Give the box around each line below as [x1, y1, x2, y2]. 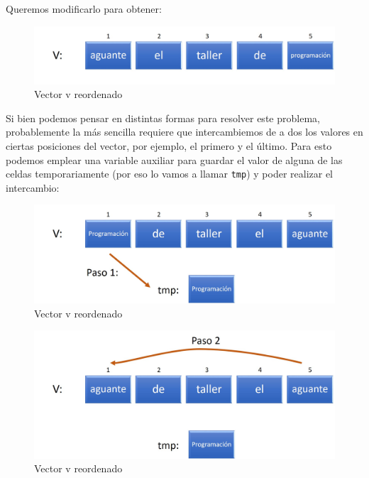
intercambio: [6, 180, 60, 195]
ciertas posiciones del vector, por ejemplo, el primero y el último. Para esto [6, 138, 332, 153]
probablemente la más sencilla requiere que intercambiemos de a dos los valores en [6, 124, 363, 139]
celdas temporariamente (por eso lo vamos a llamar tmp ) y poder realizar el [6, 166, 334, 181]
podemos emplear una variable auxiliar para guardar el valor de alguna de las [6, 152, 343, 167]
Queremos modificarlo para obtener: [6, 1, 162, 16]
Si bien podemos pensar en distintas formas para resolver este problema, [6, 110, 320, 125]
